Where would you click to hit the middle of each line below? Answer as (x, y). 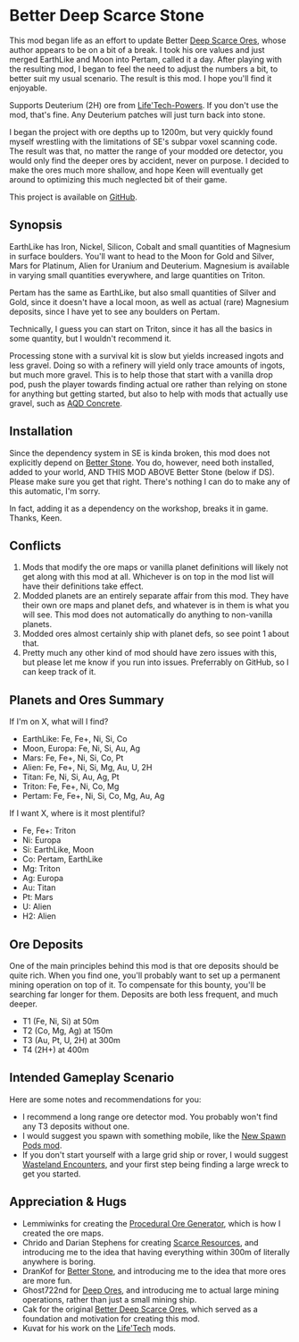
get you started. (51, 1174)
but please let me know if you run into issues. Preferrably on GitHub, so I (155, 662)
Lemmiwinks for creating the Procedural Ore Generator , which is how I (151, 1223)
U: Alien (37, 907)
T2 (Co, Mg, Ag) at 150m (67, 1031)
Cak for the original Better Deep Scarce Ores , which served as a (140, 1309)
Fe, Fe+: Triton (49, 831)
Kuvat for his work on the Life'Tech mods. (99, 1328)
